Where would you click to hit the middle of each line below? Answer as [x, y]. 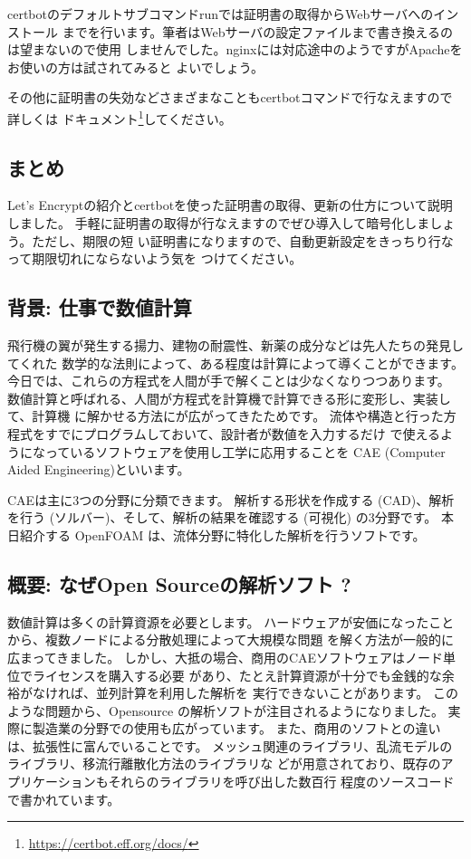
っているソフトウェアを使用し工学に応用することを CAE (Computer [245, 451]
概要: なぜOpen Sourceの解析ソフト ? [179, 583]
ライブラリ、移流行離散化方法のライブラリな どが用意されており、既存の [224, 764]
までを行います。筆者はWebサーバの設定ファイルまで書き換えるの [257, 31]
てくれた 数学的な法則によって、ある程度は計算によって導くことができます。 [235, 363]
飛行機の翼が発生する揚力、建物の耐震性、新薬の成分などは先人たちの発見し [235, 345]
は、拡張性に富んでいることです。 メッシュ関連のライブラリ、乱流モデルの [230, 745]
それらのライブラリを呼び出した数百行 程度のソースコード [281, 782]
